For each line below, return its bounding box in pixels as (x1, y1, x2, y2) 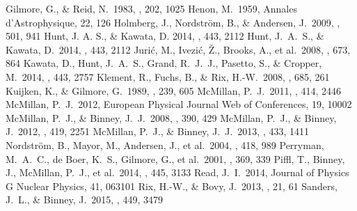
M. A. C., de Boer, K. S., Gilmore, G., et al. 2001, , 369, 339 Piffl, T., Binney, (6, 151, 345, 166)
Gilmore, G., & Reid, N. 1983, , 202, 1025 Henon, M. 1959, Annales (6, 1, 297, 15)
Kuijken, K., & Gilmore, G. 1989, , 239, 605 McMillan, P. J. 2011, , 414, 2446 (6, 83, 342, 97)
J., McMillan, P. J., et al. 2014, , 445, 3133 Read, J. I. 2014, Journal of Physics (6, 165, 349, 180)
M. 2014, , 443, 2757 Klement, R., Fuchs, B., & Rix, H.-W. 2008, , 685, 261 (6, 69, 330, 84)
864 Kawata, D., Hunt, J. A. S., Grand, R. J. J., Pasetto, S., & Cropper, (6, 56, 322, 70)
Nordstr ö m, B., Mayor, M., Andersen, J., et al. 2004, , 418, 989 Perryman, (6, 137, 324, 152)
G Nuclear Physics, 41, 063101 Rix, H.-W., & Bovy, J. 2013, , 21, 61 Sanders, (6, 178, 338, 193)
